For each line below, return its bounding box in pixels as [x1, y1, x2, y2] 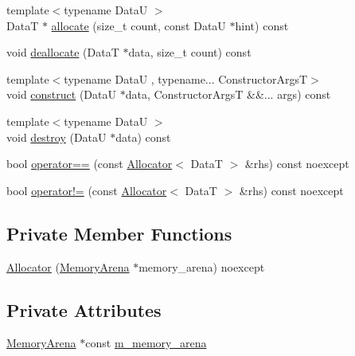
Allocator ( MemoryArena [6, 258, 130, 275]
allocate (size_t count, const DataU [51, 17, 226, 33]
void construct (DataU [6, 86, 116, 103]
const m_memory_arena [85, 334, 207, 351]
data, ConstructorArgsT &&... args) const [125, 86, 331, 103]
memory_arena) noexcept [138, 258, 265, 275]
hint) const [235, 17, 289, 33]
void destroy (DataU [6, 128, 107, 145]
